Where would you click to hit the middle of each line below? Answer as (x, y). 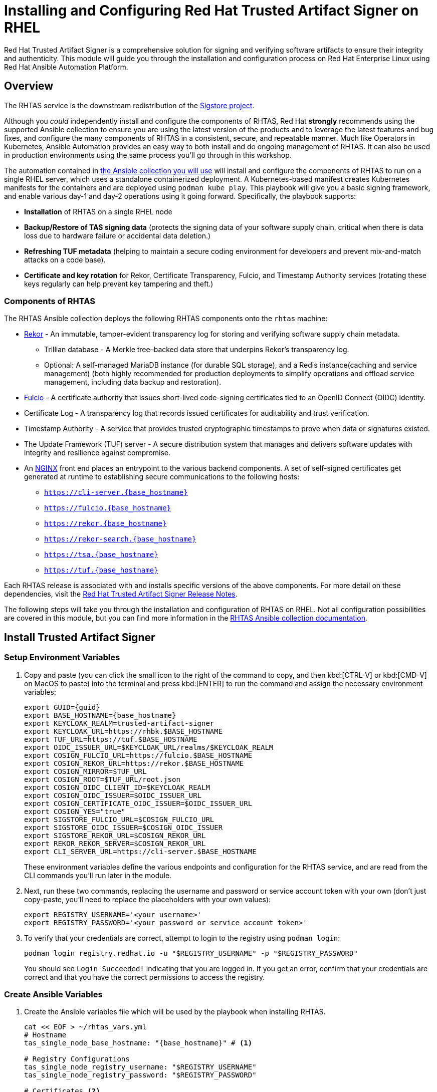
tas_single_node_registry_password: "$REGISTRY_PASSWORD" (140, 1075)
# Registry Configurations (77, 1059)
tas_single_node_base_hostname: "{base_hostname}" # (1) (138, 1043)
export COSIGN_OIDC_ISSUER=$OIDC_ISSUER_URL (113, 795)
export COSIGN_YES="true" (75, 811)
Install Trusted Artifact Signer (80, 637)
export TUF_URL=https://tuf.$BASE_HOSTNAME (111, 739)
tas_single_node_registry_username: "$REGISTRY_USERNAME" (140, 1067)
